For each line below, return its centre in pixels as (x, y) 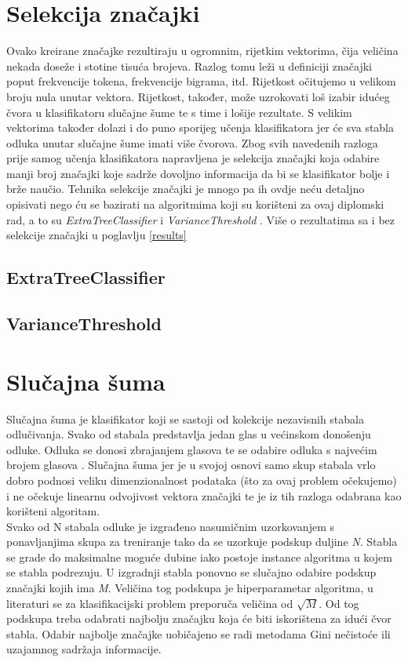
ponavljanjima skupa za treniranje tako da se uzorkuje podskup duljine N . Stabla (202, 542)
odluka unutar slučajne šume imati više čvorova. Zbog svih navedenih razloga (192, 142)
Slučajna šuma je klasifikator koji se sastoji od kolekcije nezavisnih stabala (185, 418)
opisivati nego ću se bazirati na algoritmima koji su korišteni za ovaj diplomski (195, 204)
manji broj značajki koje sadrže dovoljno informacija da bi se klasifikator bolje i (198, 173)
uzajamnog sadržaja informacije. (84, 649)
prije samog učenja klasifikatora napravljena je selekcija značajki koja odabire (193, 158)
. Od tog (339, 603)
